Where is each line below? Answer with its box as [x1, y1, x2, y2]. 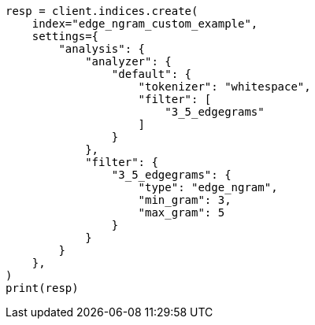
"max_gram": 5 [138, 206, 225, 219]
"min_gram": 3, [138, 194, 232, 206]
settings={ [31, 30, 99, 42]
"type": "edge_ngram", [138, 181, 278, 194]
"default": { [111, 68, 192, 80]
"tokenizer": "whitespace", [138, 80, 311, 93]
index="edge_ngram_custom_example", [31, 17, 258, 30]
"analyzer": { [85, 55, 172, 68]
